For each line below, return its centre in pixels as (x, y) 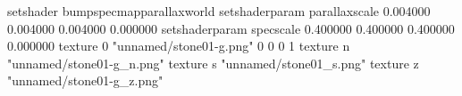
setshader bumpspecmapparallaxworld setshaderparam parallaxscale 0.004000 (219, 11)
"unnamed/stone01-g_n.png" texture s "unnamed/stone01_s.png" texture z (213, 63)
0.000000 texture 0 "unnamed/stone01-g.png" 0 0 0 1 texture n (179, 46)
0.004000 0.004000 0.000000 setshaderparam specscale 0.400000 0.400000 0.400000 (231, 28)
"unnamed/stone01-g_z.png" (85, 80)
